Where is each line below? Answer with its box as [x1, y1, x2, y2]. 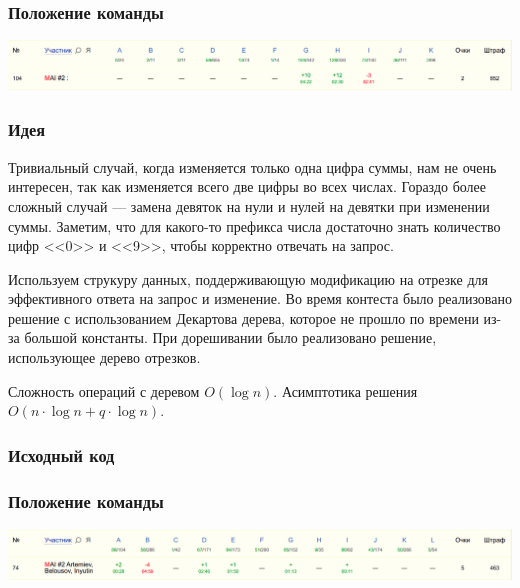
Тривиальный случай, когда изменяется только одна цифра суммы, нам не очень [8, 156, 497, 177]
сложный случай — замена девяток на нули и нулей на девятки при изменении [8, 195, 490, 216]
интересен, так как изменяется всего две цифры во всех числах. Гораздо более [8, 176, 487, 197]
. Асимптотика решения [273, 380, 418, 401]
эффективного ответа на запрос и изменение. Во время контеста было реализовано [8, 288, 512, 309]
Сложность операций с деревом [8, 380, 200, 401]
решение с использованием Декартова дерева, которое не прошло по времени [8, 307, 479, 328]
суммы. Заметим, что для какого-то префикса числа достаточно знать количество [8, 215, 501, 236]
